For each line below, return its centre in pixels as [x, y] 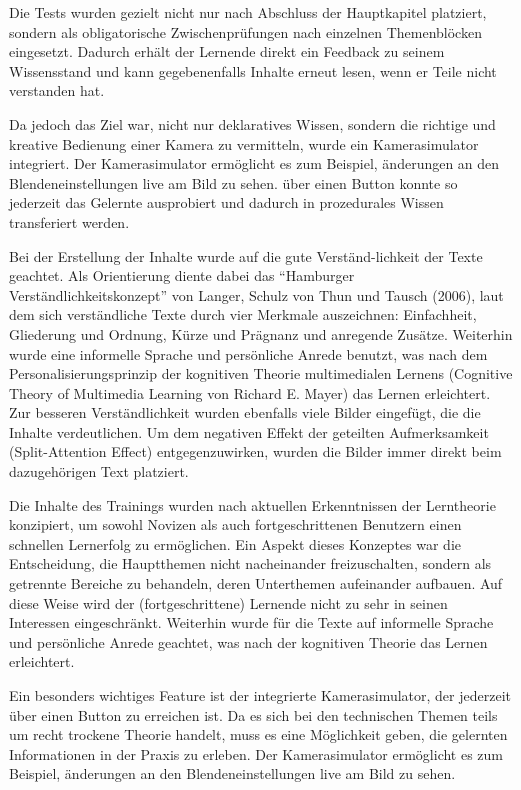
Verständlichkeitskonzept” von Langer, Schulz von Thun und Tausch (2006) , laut [256, 294]
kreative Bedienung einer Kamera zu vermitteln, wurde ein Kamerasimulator [244, 143]
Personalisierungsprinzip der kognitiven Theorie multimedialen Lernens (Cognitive [261, 373]
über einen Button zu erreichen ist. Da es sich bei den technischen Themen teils [253, 714]
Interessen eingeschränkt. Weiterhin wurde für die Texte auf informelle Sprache [251, 622]
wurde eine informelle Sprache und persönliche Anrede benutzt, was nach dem [248, 353]
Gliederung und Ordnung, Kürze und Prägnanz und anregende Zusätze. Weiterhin [261, 333]
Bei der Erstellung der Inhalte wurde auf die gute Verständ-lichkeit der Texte [246, 255]
